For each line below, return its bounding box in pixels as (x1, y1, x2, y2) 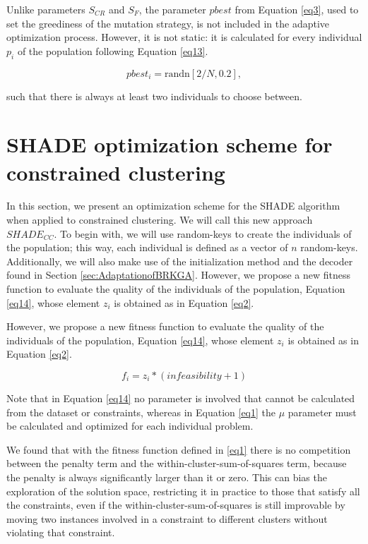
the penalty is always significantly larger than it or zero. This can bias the (6, 469, 327, 484)
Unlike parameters (6, 2, 85, 16)
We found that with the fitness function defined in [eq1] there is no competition (6, 442, 351, 457)
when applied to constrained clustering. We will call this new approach (6, 212, 313, 227)
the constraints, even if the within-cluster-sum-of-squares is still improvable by (6, 497, 345, 512)
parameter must (287, 404, 357, 419)
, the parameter (138, 2, 206, 16)
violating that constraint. (6, 525, 115, 540)
